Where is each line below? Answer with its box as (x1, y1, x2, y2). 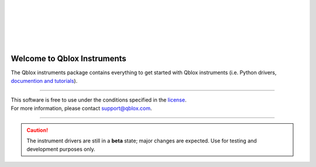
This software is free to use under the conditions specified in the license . (11, 96, 187, 103)
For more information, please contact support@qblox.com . (11, 105, 152, 112)
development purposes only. (26, 145, 96, 152)
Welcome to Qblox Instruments (11, 54, 127, 64)
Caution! (26, 127, 49, 134)
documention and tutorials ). (11, 77, 78, 84)
